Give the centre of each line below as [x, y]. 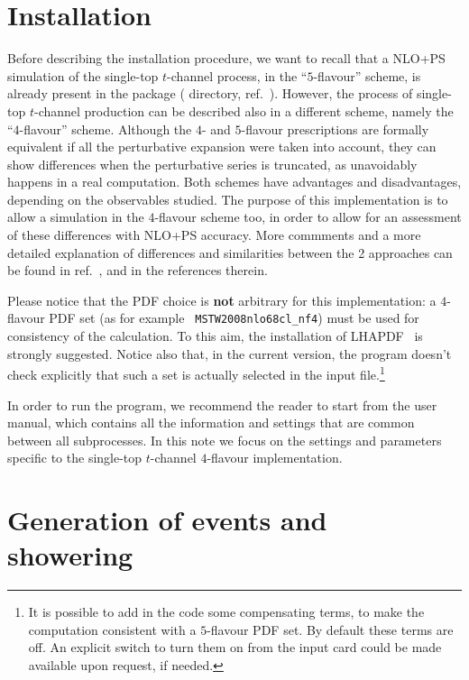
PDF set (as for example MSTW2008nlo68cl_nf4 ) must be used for [234, 318]
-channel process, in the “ [237, 75]
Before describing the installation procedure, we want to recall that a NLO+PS [226, 58]
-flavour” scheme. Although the [106, 129]
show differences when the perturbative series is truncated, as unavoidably [212, 164]
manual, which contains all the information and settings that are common [211, 423]
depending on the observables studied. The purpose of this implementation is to [228, 199]
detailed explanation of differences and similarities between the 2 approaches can [230, 252]
